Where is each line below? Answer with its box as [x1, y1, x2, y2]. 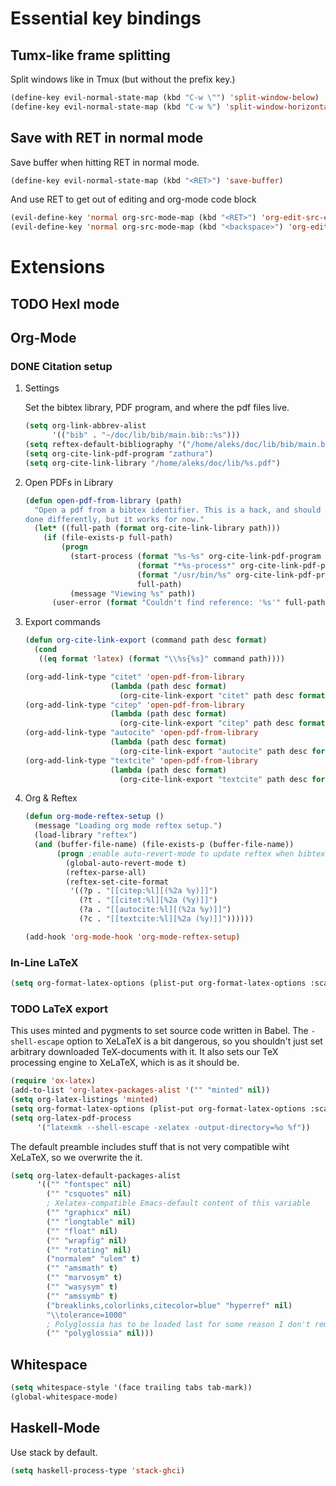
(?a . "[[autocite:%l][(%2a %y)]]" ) [78, 905, 232, 915]
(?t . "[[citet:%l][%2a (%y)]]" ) [78, 895, 218, 906]
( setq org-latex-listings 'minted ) [10, 1095, 159, 1105]
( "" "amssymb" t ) [46, 1291, 118, 1301]
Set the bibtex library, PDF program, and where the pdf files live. [24, 402, 290, 414]
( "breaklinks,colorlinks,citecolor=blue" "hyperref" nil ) [46, 1300, 293, 1311]
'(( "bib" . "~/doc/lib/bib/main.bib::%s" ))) [51, 430, 241, 441]
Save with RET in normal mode [10, 130, 204, 147]
